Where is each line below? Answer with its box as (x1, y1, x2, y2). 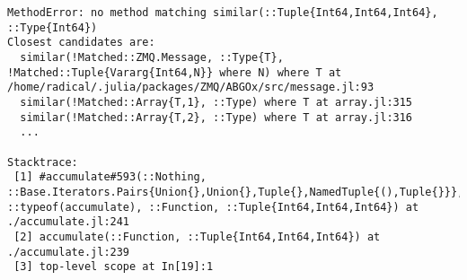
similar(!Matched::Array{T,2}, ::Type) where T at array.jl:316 (20, 110, 413, 124)
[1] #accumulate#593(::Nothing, (13, 171, 207, 184)
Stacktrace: (7, 155, 78, 169)
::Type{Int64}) (7, 21, 98, 34)
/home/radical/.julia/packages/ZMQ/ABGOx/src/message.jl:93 (7, 81, 374, 94)
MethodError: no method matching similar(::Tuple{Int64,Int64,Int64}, (7, 6, 438, 19)
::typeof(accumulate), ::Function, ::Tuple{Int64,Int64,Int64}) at (7, 200, 419, 214)
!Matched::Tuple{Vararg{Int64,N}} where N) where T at (7, 66, 342, 79)
